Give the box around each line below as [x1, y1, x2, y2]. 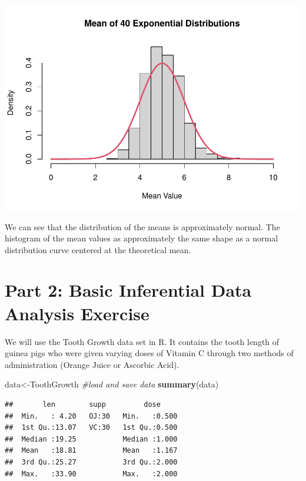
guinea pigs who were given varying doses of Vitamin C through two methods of [5, 347, 294, 359]
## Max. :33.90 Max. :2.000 [5, 469, 178, 478]
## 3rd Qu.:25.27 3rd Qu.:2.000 [5, 457, 178, 466]
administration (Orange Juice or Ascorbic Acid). [5, 358, 179, 370]
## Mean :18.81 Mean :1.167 [5, 446, 178, 455]
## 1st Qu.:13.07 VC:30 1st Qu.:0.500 [5, 423, 178, 432]
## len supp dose [5, 400, 161, 409]
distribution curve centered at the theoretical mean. [5, 243, 191, 256]
